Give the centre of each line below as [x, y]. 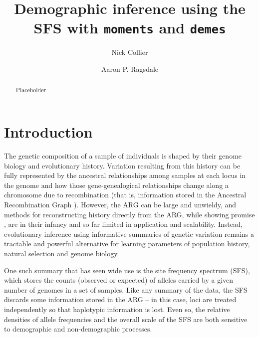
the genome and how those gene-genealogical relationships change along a [116, 185]
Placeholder [31, 90]
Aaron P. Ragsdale [130, 69]
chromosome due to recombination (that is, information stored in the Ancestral [125, 195]
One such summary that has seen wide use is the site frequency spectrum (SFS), [127, 270]
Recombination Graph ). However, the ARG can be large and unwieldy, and [120, 204]
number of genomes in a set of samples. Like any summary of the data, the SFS [126, 289]
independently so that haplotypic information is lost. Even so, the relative [117, 309]
